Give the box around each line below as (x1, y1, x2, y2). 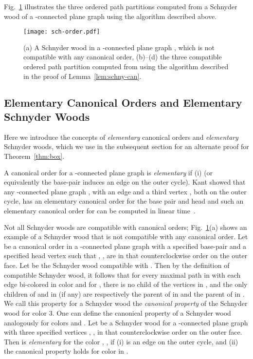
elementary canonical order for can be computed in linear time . (4, 205, 196, 215)
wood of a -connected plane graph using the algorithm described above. (4, 11, 217, 21)
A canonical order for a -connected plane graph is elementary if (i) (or (4, 167, 213, 177)
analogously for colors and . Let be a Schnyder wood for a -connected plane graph (4, 317, 248, 327)
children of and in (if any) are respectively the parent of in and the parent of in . (4, 288, 245, 299)
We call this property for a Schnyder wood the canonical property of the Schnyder (4, 298, 248, 308)
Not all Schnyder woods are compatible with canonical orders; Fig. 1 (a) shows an (4, 222, 247, 232)
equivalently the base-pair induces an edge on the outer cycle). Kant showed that (4, 177, 246, 187)
